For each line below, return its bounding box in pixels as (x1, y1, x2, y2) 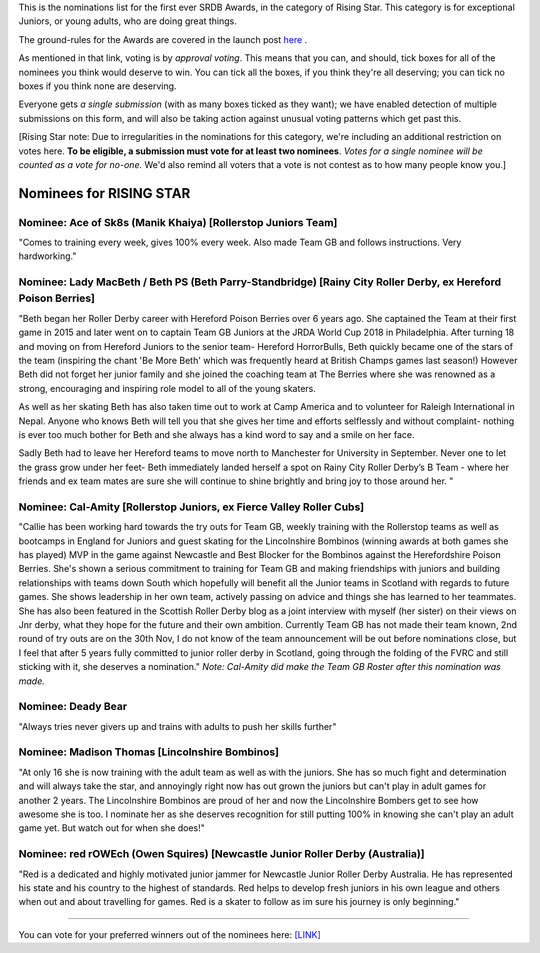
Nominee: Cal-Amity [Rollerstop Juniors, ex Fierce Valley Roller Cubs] (18, 500, 365, 514)
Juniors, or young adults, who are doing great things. (18, 15, 237, 27)
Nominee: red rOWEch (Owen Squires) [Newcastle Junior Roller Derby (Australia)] (18, 847, 425, 861)
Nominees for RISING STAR (18, 185, 191, 202)
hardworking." (18, 250, 77, 262)
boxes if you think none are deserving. (18, 80, 177, 92)
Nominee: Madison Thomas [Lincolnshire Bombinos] (18, 745, 280, 759)
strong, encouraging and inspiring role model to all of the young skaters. (18, 382, 317, 394)
